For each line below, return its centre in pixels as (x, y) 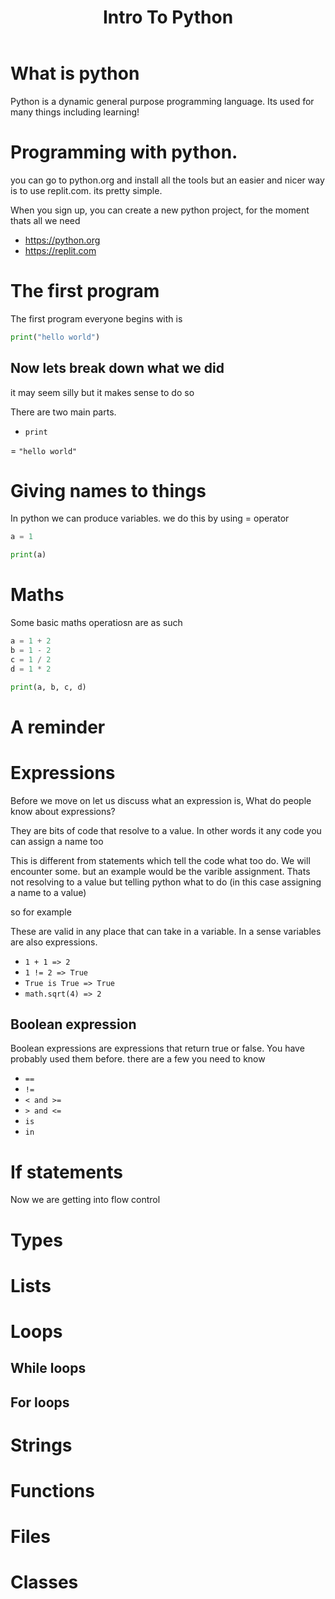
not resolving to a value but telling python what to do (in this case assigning (166, 882)
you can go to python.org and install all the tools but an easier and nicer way (167, 180)
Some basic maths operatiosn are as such (96, 623)
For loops (40, 1402)
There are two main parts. (63, 412)
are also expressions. (54, 942)
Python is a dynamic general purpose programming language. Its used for (162, 101)
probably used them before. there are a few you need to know (138, 1059)
